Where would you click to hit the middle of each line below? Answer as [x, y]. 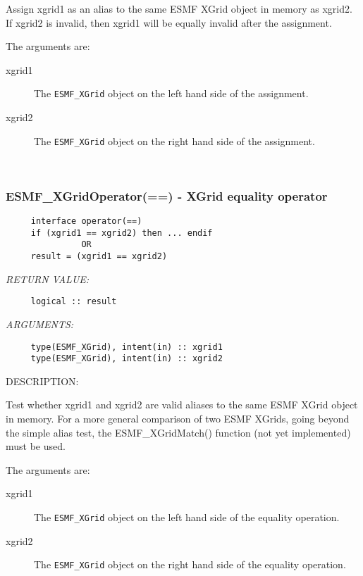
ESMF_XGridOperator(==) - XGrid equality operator [167, 195]
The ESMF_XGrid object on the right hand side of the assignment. [174, 140]
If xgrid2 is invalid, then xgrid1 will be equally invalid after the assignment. [169, 22]
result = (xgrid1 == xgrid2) [99, 257]
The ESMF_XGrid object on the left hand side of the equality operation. [187, 517]
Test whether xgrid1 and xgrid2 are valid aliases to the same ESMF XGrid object [182, 405]
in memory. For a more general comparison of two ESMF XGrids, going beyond [178, 419]
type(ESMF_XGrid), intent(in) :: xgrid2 [127, 359]
